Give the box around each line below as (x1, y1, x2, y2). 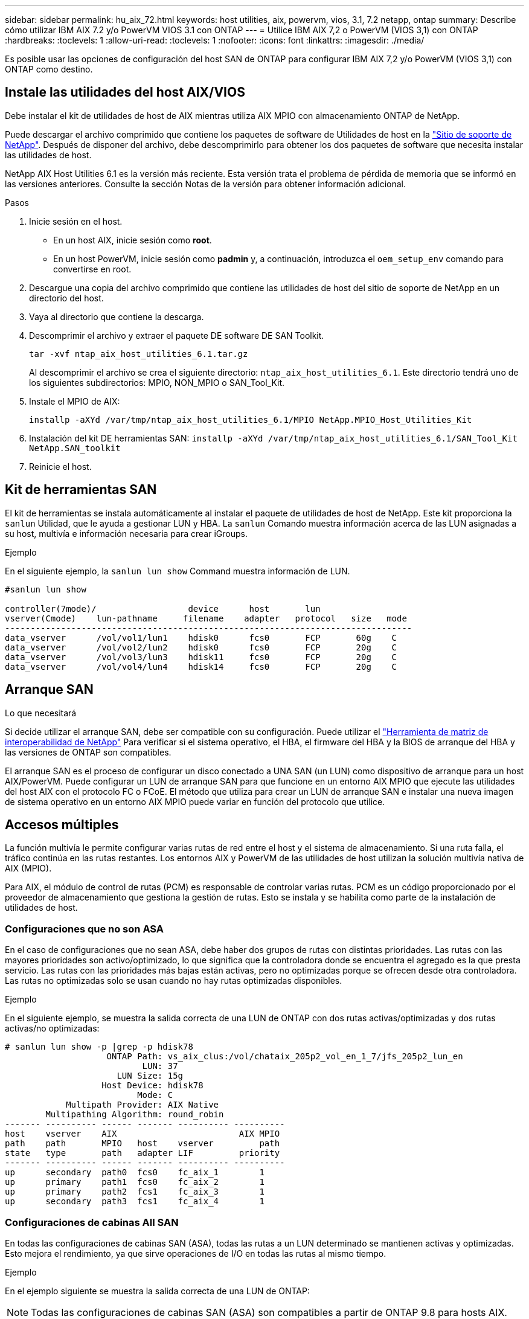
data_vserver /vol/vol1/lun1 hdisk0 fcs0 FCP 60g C (5, 632, 397, 643)
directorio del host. (29, 292, 104, 303)
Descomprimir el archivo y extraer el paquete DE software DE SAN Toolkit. (29, 330, 324, 341)
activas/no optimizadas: (5, 1023, 100, 1034)
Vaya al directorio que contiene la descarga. (29, 311, 204, 322)
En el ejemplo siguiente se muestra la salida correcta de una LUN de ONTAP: (5, 1285, 310, 1296)
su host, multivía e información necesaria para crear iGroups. (5, 528, 248, 539)
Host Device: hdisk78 (101, 1080, 204, 1091)
